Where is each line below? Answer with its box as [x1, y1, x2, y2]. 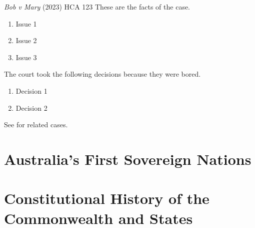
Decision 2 [15, 102, 47, 113]
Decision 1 [15, 85, 47, 96]
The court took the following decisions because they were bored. [4, 69, 201, 79]
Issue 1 [15, 18, 37, 29]
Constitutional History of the [4, 188, 209, 208]
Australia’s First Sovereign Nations [4, 148, 251, 169]
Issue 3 [15, 52, 37, 62]
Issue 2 [15, 35, 37, 46]
